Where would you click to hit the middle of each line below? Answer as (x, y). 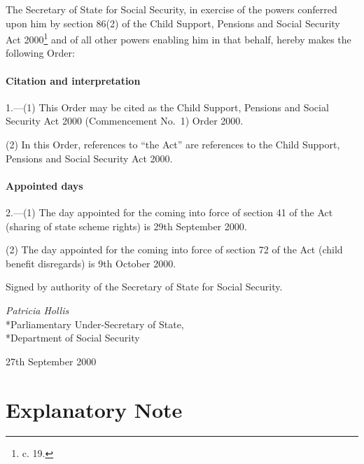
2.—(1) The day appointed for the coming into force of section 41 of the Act (169, 212)
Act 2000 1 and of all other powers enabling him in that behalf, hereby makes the (178, 38)
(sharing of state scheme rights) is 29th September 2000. (126, 226)
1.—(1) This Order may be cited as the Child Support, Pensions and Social (167, 107)
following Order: (40, 53)
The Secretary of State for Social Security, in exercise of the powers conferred (171, 9)
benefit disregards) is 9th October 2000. (91, 263)
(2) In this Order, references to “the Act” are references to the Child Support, (173, 145)
